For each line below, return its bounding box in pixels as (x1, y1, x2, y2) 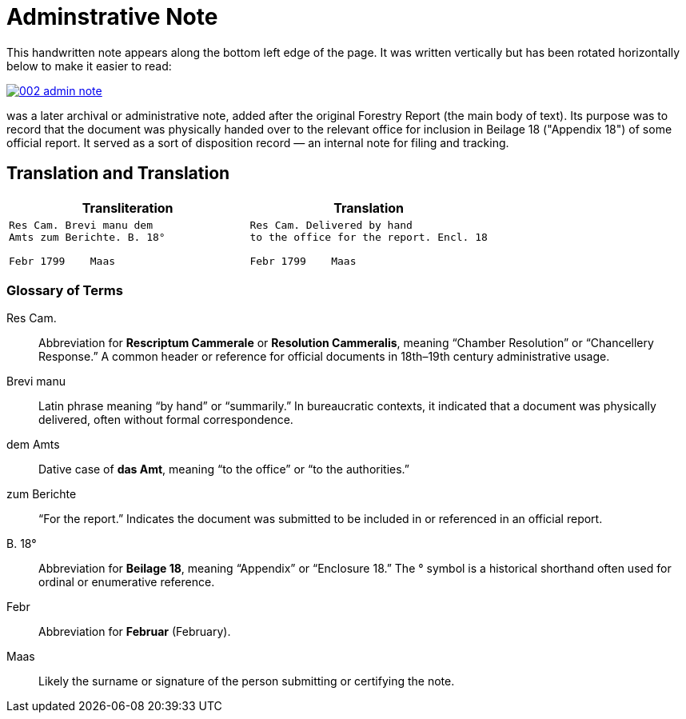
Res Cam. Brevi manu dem (9, 218, 154, 231)
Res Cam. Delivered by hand (249, 218, 413, 231)
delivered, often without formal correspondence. (38, 413, 293, 427)
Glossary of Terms (6, 282, 123, 298)
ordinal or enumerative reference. (38, 575, 215, 589)
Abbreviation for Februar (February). (38, 625, 231, 639)
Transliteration (82, 199, 173, 216)
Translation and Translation (6, 163, 230, 184)
